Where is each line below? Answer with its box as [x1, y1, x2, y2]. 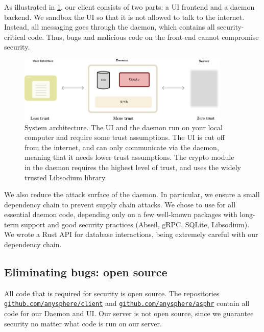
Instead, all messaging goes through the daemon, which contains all [4, 21, 215, 32]
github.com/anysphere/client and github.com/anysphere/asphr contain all [4, 298, 250, 309]
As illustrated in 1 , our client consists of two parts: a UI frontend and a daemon [4, 2, 255, 12]
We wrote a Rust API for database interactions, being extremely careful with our [4, 229, 258, 240]
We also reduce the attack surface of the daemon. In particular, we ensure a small [4, 189, 260, 200]
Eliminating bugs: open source [4, 264, 167, 280]
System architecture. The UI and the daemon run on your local [25, 122, 223, 132]
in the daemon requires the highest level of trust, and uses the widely [25, 161, 241, 172]
